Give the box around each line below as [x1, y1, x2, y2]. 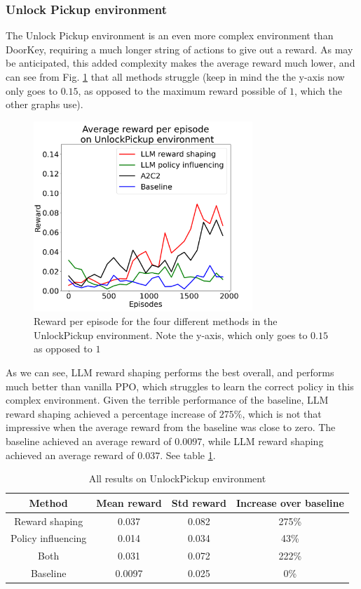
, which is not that [242, 406, 322, 421]
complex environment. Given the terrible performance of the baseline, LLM [6, 392, 329, 407]
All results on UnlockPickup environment [88, 471, 266, 486]
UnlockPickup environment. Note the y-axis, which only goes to [34, 327, 308, 342]
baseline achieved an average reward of [6, 433, 172, 448]
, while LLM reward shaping [202, 433, 324, 448]
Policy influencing [11, 531, 87, 545]
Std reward [171, 495, 226, 510]
